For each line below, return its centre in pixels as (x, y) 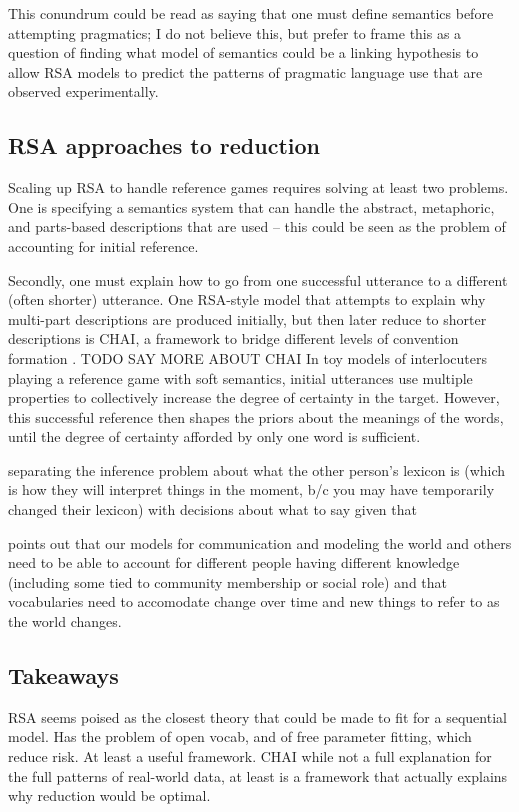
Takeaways (63, 675)
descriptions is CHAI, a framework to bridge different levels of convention (233, 338)
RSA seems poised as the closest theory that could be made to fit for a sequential (257, 716)
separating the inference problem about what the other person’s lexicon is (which (257, 469)
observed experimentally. (83, 91)
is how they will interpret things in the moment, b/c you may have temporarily (251, 489)
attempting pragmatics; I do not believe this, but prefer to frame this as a (235, 32)
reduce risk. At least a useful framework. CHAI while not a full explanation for (250, 756)
